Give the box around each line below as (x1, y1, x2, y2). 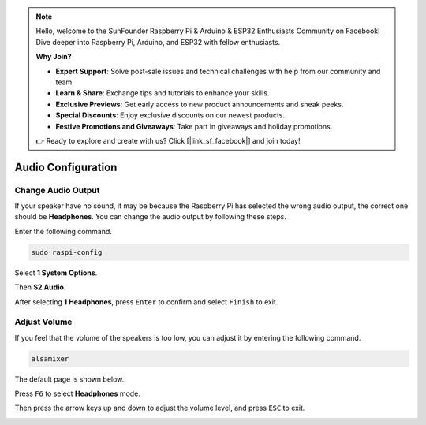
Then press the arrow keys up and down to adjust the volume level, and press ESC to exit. (14, 403, 305, 413)
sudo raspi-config (31, 248, 103, 256)
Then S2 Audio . (14, 282, 66, 292)
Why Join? (35, 52, 72, 62)
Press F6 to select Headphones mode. (14, 389, 141, 398)
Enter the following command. (14, 226, 112, 236)
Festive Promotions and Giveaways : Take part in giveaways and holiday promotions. (55, 121, 333, 131)
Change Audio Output (14, 185, 100, 196)
